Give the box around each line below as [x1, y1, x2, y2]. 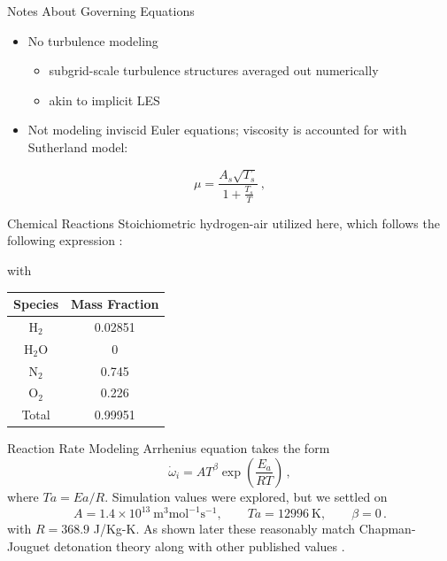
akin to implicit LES [49, 90, 160, 109]
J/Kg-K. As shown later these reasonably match [93, 519, 356, 538]
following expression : [7, 231, 123, 250]
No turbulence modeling [27, 31, 158, 50]
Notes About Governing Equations [7, 2, 195, 19]
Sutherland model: [27, 137, 128, 156]
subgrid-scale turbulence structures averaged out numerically [49, 61, 379, 80]
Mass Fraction [71, 295, 159, 313]
